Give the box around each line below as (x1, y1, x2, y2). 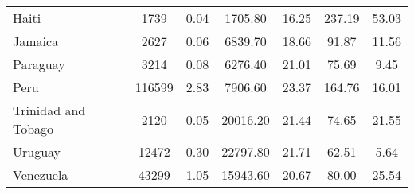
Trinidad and (13, 101, 86, 119)
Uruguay (13, 142, 61, 161)
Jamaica (13, 32, 59, 50)
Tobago (13, 119, 54, 138)
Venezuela (13, 165, 68, 184)
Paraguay (13, 55, 65, 73)
